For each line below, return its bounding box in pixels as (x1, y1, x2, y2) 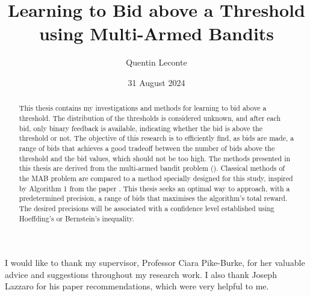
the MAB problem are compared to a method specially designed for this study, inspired (19, 173, 293, 183)
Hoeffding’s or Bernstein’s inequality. (19, 213, 135, 223)
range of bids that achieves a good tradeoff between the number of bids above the (19, 143, 275, 153)
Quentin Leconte (126, 56, 187, 69)
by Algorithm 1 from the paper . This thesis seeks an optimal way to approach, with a (19, 183, 290, 193)
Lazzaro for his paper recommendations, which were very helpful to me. (5, 280, 269, 292)
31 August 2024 (128, 76, 185, 88)
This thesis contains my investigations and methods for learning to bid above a (19, 103, 267, 113)
